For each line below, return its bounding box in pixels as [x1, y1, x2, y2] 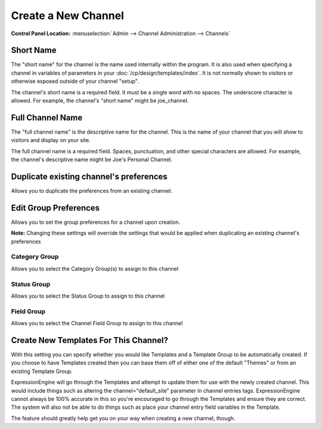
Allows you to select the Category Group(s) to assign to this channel [11, 265, 179, 272]
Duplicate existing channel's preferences [11, 171, 168, 181]
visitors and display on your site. [11, 137, 91, 144]
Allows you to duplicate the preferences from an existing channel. [11, 187, 172, 194]
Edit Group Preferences [11, 203, 100, 213]
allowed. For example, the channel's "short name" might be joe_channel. [11, 97, 189, 104]
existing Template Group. [11, 368, 73, 375]
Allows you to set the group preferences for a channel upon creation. [11, 218, 181, 226]
